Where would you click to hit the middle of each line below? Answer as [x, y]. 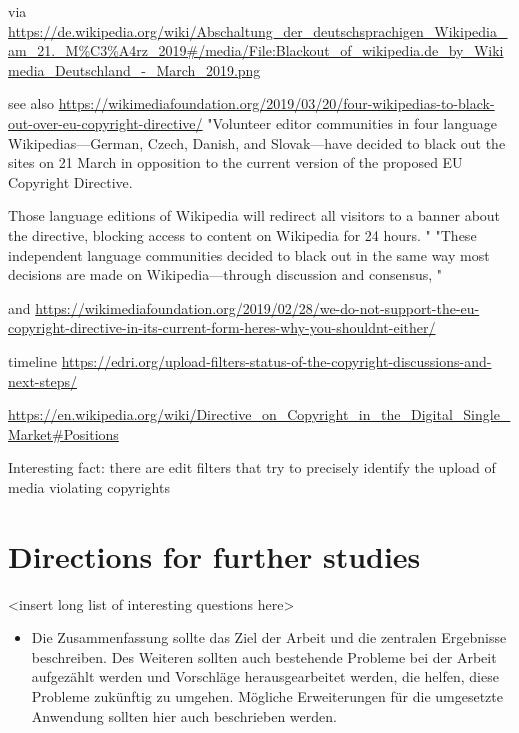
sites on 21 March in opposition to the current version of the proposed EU [235, 162]
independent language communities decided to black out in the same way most [249, 254]
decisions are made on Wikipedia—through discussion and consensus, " [225, 274]
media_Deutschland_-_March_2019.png [134, 69]
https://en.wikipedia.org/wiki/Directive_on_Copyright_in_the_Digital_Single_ [259, 414]
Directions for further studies [214, 555]
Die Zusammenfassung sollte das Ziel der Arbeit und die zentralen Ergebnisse [269, 637]
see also [31, 103]
